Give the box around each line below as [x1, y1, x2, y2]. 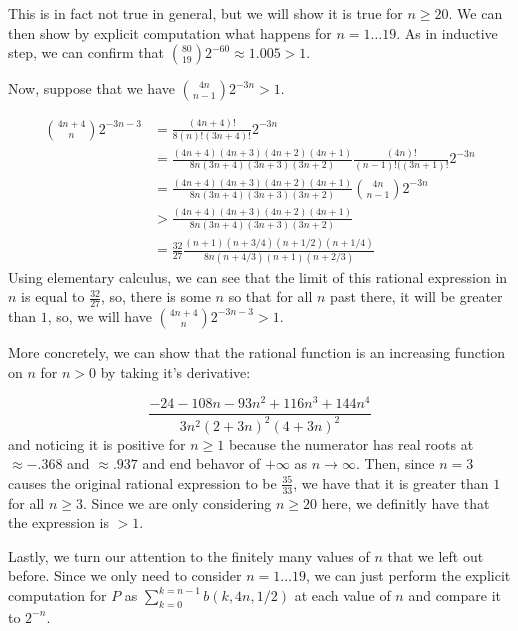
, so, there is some [101, 286, 211, 307]
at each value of [294, 585, 391, 606]
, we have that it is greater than [293, 472, 489, 493]
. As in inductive [396, 22, 498, 43]
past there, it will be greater [330, 286, 503, 307]
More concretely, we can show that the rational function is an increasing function [8, 341, 506, 362]
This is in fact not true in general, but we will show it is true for [8, 3, 403, 23]
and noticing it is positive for [8, 433, 186, 454]
